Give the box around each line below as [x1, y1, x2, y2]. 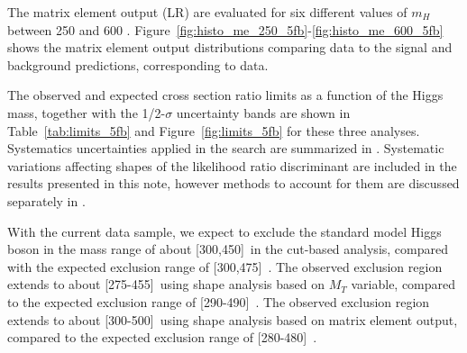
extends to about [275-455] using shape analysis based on [7, 275, 325, 294]
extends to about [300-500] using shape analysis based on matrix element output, [7, 310, 458, 329]
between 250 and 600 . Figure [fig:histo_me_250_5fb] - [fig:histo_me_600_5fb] [7, 20, 444, 39]
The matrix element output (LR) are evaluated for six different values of [7, 3, 407, 21]
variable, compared [351, 275, 456, 294]
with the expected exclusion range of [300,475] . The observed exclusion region [7, 257, 443, 276]
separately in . [7, 191, 86, 210]
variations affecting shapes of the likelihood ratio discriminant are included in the [7, 156, 457, 175]
